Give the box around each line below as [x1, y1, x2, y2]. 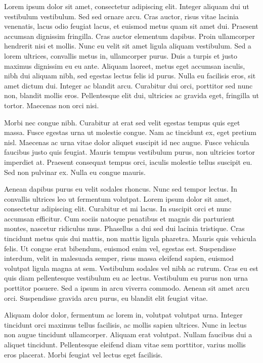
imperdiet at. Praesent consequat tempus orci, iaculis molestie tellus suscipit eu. [4, 156, 252, 167]
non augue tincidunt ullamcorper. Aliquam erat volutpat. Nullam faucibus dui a [4, 329, 252, 340]
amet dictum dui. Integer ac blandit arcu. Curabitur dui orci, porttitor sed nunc [4, 80, 253, 90]
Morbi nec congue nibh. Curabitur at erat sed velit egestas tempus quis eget [4, 117, 240, 127]
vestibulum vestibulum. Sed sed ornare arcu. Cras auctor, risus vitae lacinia [4, 11, 239, 21]
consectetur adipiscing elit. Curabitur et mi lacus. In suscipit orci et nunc [4, 203, 232, 214]
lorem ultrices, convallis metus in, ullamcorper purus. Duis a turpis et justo [4, 50, 238, 61]
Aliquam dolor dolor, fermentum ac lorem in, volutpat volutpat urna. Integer [4, 309, 243, 320]
